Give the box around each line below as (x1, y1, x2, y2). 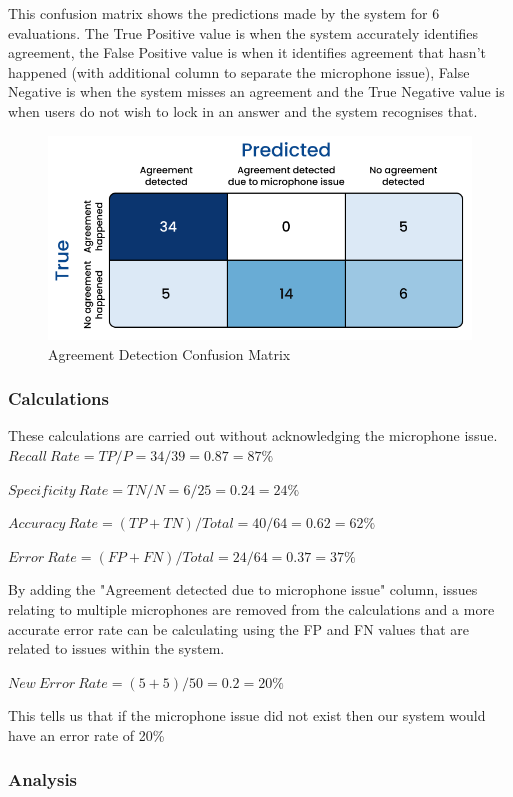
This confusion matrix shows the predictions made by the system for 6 (8, 3, 440, 23)
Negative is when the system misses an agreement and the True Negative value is (8, 81, 505, 102)
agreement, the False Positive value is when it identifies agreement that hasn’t (8, 42, 486, 63)
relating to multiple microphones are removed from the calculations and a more (8, 598, 495, 619)
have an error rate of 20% (8, 724, 165, 745)
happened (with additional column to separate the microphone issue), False (8, 61, 470, 82)
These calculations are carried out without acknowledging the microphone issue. (8, 425, 498, 446)
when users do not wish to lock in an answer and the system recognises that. (8, 100, 478, 121)
